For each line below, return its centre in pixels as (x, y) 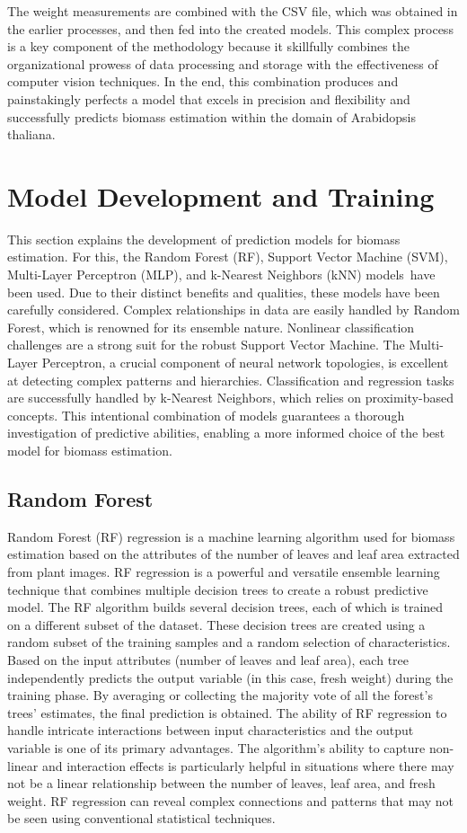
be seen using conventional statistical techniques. (141, 818)
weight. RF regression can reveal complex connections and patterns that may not (231, 800)
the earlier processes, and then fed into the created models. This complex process (230, 28)
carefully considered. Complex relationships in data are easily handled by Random (233, 310)
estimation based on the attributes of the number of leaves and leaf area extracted (233, 554)
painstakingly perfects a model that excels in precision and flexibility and (209, 98)
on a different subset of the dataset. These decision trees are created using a (216, 624)
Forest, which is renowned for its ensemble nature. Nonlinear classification (211, 327)
